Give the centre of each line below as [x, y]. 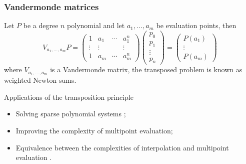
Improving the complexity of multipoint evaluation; [94, 131]
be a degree [41, 25]
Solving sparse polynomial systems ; [71, 114]
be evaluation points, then [196, 25]
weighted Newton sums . [40, 80]
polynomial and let [96, 25]
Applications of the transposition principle [69, 97]
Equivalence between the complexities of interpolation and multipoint [122, 147]
